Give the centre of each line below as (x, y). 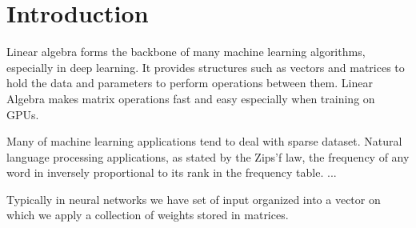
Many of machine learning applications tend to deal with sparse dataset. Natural (204, 141)
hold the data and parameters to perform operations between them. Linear (190, 83)
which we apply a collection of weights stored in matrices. (148, 215)
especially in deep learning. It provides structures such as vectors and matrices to (206, 67)
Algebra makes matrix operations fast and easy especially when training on (191, 98)
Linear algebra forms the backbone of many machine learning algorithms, (186, 52)
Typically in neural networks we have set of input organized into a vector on (194, 199)
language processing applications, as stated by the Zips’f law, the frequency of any (208, 156)
